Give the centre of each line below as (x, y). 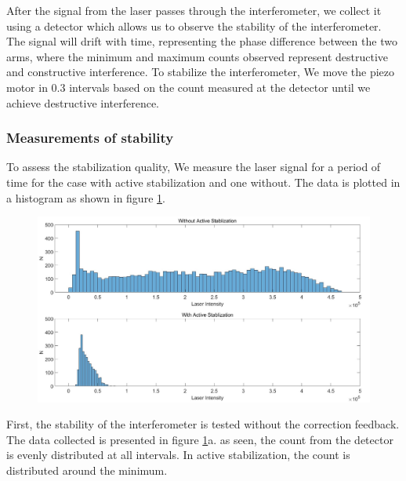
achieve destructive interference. (83, 102)
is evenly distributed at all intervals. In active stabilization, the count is (178, 455)
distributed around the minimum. (87, 470)
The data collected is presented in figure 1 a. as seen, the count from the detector (200, 439)
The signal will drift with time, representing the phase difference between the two (202, 41)
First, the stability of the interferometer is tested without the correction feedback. (203, 424)
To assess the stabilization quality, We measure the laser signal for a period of (194, 167)
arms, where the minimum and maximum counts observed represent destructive (198, 56)
